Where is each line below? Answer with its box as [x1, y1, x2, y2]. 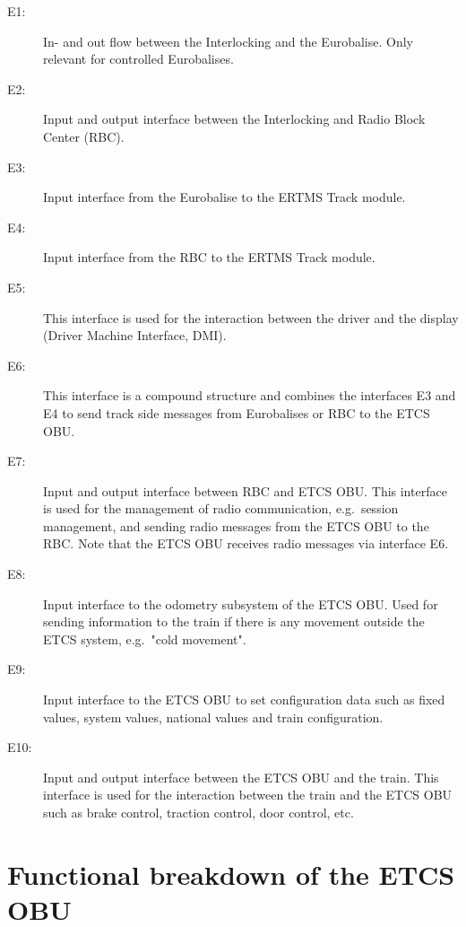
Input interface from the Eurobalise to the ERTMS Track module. [43, 188, 406, 206]
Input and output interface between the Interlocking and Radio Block [43, 109, 426, 128]
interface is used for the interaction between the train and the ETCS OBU [43, 785, 453, 804]
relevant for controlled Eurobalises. [43, 49, 234, 68]
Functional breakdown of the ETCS [7, 855, 455, 892]
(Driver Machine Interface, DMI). [43, 326, 227, 345]
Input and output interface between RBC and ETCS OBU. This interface [43, 481, 447, 500]
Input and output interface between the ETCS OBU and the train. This [43, 767, 439, 786]
